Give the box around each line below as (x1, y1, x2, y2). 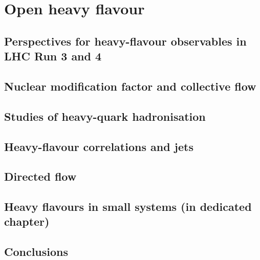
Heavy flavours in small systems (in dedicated (4, 199, 252, 214)
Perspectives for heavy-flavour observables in (4, 33, 247, 49)
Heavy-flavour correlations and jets (4, 138, 193, 154)
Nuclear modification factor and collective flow (4, 78, 256, 94)
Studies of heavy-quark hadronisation (4, 108, 206, 124)
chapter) (4, 213, 50, 229)
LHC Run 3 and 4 (4, 48, 102, 64)
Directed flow (4, 168, 77, 184)
